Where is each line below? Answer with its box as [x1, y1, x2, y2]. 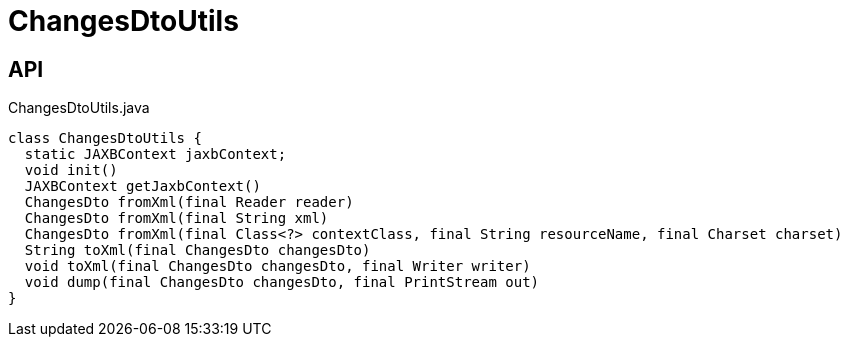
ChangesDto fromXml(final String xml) [24, 210, 329, 227]
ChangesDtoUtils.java [8, 99, 150, 117]
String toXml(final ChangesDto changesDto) [24, 242, 371, 259]
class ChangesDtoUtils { [8, 130, 202, 147]
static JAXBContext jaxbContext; [24, 146, 287, 163]
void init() [24, 162, 118, 179]
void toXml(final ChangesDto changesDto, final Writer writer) [24, 258, 531, 275]
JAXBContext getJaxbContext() [24, 178, 261, 195]
